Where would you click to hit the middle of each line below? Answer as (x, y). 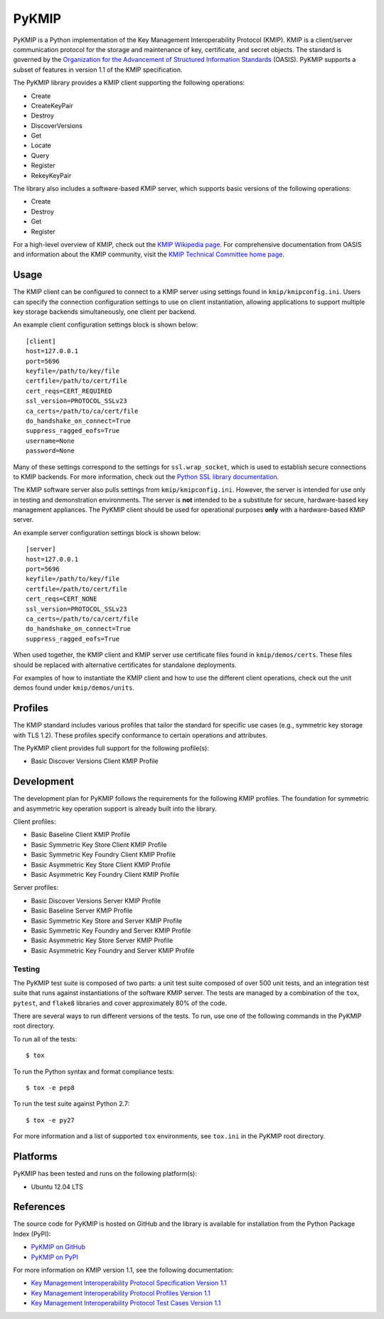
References (39, 1207)
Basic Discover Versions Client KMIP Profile (95, 761)
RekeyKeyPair (51, 175)
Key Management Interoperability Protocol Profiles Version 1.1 (121, 1293)
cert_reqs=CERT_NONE (62, 599)
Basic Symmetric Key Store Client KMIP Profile (99, 844)
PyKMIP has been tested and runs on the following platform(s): (105, 1174)
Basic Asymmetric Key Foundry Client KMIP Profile (105, 875)
